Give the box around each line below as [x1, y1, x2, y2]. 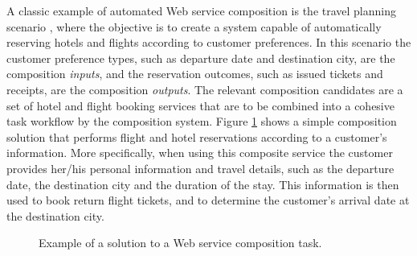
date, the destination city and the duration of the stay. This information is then [6, 175, 399, 192]
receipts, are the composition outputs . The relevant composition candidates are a [6, 81, 403, 97]
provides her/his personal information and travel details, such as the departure [6, 159, 395, 176]
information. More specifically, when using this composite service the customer [6, 144, 393, 161]
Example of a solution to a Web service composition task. [39, 234, 322, 251]
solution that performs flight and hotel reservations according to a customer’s [6, 128, 387, 145]
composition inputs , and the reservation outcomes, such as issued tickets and [6, 65, 383, 82]
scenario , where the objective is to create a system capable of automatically [6, 18, 382, 35]
